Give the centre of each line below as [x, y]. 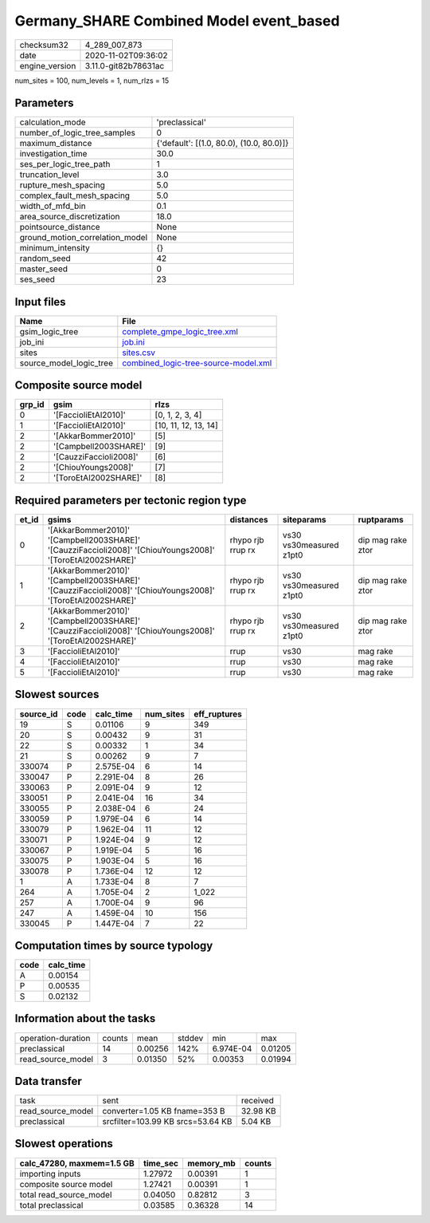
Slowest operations [64, 1144]
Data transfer [49, 1081]
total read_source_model [66, 1194]
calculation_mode [53, 122]
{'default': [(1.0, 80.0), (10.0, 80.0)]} [223, 144]
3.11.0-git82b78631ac [125, 65]
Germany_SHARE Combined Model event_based [177, 21]
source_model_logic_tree [66, 363]
